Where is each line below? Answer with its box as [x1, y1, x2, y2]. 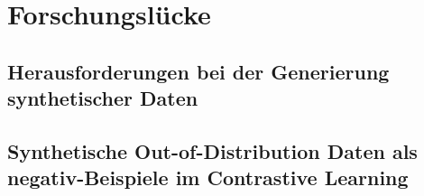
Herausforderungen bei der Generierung [7, 57, 390, 85]
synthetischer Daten [7, 84, 198, 112]
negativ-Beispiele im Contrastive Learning [7, 163, 409, 191]
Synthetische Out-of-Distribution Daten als [7, 136, 418, 164]
